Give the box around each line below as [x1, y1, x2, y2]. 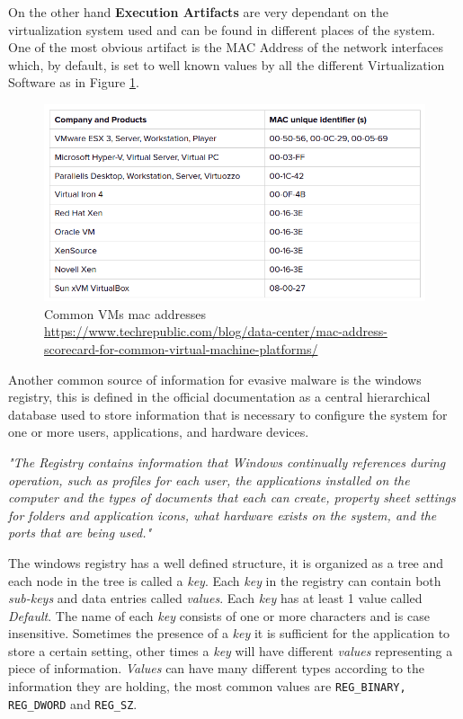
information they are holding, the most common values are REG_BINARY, [8, 677, 406, 696]
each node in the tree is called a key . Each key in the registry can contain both [8, 571, 441, 590]
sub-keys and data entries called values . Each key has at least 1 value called [8, 589, 423, 608]
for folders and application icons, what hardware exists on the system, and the [8, 505, 437, 524]
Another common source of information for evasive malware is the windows [8, 369, 422, 388]
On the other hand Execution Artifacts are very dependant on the [8, 3, 388, 21]
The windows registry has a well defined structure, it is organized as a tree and [8, 553, 444, 572]
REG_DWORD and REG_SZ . [8, 694, 138, 713]
